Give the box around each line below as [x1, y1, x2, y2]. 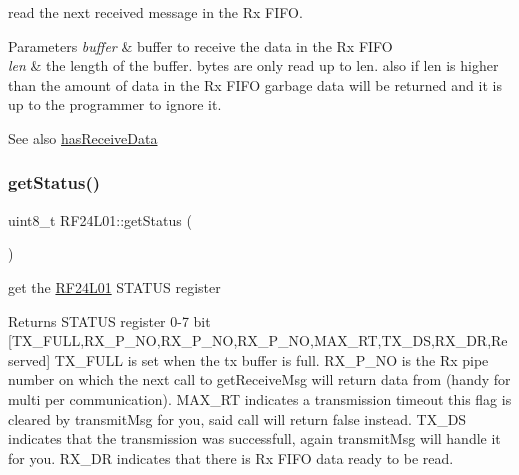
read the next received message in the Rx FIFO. [8, 2, 303, 22]
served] [8, 349, 51, 370]
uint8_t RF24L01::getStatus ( [8, 209, 192, 230]
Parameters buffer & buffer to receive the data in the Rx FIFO [8, 35, 393, 56]
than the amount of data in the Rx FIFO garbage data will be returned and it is [8, 74, 502, 95]
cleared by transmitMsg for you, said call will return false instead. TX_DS [8, 408, 467, 429]
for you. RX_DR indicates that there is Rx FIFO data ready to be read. [8, 447, 454, 468]
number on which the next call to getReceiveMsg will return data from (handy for [8, 369, 511, 390]
